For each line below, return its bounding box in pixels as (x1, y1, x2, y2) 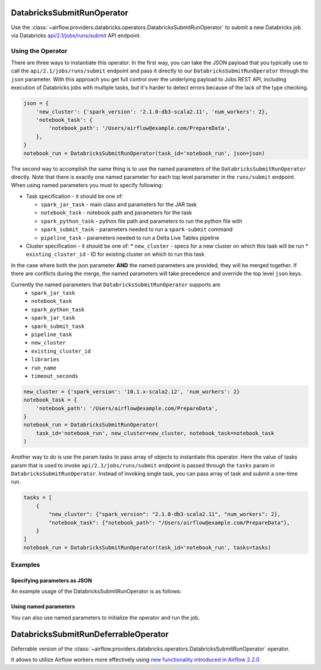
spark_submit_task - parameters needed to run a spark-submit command (40, 226, 233, 233)
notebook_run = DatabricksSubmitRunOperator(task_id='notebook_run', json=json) (23, 150, 265, 157)
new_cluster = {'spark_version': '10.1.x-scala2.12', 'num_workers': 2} (23, 388, 240, 395)
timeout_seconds (31, 372, 78, 380)
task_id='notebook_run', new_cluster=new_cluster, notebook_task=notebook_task (36, 429, 275, 437)
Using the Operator (11, 46, 68, 55)
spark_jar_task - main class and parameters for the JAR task (40, 201, 197, 208)
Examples (11, 561, 40, 569)
